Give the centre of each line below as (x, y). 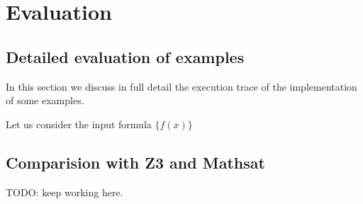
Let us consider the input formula (79, 124)
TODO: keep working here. (65, 192)
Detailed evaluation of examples (125, 56)
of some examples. (45, 100)
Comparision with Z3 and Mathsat (135, 162)
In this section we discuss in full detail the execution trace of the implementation (181, 86)
